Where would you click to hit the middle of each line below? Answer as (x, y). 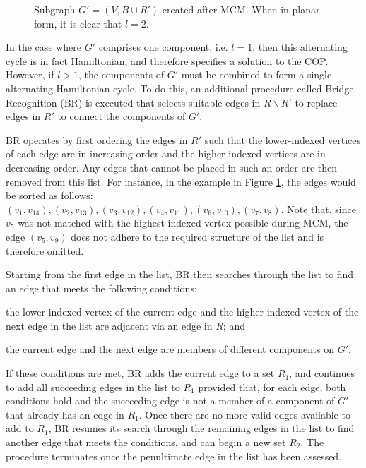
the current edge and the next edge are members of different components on (170, 349)
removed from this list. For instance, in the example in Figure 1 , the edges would (181, 181)
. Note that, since (318, 209)
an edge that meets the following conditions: (101, 288)
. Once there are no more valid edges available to (244, 414)
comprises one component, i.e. (163, 47)
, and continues (322, 373)
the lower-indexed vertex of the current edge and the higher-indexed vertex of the (182, 312)
